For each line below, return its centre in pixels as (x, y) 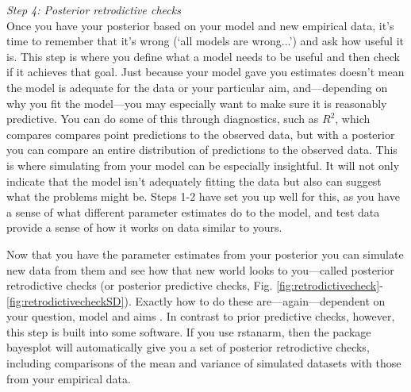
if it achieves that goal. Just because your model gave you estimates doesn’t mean (205, 72)
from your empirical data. (69, 378)
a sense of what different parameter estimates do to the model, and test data (193, 211)
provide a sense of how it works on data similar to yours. (144, 227)
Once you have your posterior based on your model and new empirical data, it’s (200, 25)
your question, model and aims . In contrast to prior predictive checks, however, (201, 316)
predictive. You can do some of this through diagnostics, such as (163, 119)
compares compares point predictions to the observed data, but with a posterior (201, 134)
